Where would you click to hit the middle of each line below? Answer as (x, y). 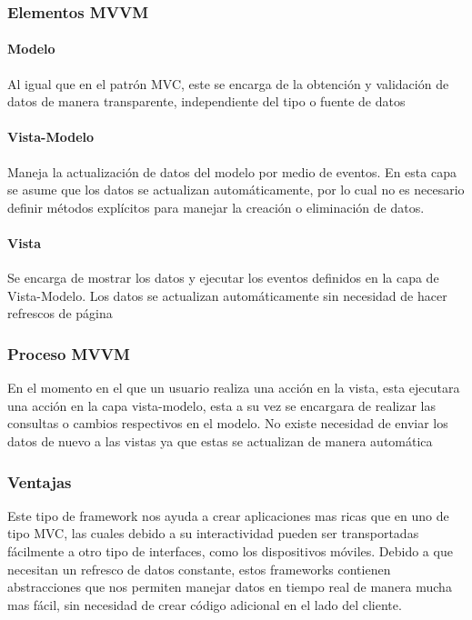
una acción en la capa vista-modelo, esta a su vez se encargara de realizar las (222, 405)
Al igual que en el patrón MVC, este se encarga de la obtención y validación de (228, 83)
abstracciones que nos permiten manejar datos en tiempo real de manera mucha (230, 587)
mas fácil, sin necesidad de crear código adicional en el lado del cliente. (205, 604)
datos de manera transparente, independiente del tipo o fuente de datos (206, 101)
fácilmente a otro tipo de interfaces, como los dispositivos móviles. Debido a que (230, 550)
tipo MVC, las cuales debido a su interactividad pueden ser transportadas (213, 533)
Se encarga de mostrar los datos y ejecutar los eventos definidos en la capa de (223, 278)
